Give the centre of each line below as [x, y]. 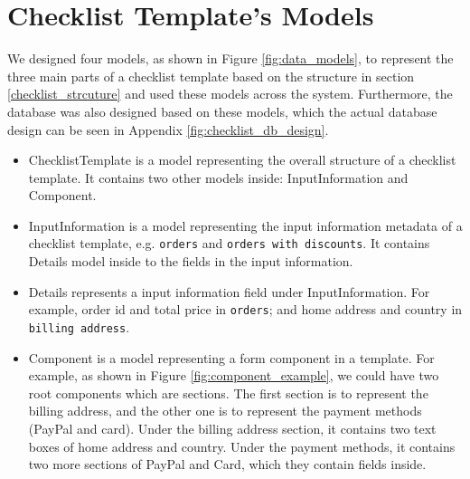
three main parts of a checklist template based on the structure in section [211, 76]
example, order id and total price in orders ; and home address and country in [245, 309]
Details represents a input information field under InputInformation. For [229, 291]
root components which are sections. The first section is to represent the [228, 393]
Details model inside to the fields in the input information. [191, 261]
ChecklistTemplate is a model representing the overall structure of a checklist [242, 160]
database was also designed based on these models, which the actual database [222, 111]
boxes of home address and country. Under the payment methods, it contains [242, 446]
